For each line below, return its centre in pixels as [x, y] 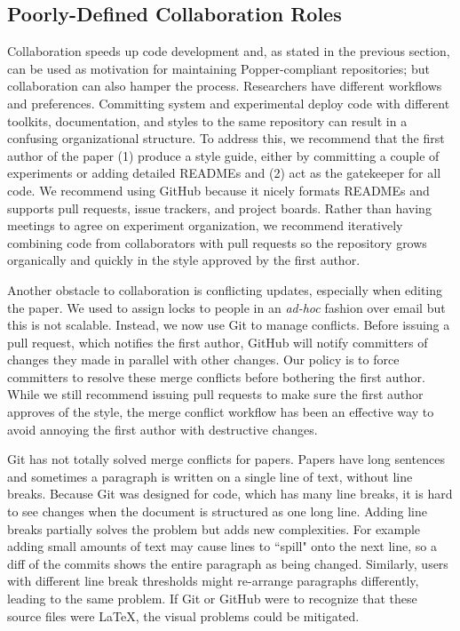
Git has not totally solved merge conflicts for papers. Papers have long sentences [226, 459]
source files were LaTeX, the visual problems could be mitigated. [183, 615]
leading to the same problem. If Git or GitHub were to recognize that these [212, 599]
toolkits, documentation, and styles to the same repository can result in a [207, 120]
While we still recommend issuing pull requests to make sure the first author [215, 394]
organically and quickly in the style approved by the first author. [184, 260]
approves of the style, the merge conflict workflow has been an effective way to [221, 412]
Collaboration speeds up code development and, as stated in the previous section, [229, 51]
